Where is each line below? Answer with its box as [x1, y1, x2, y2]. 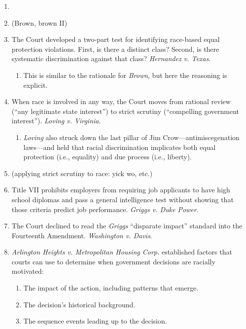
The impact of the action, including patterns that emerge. [23, 283, 199, 293]
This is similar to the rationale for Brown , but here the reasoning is [23, 70, 227, 80]
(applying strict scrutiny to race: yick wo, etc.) [11, 168, 153, 178]
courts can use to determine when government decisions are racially [11, 256, 215, 266]
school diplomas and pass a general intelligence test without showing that [11, 194, 234, 204]
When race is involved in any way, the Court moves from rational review [11, 96, 231, 107]
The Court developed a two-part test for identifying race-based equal [11, 34, 220, 44]
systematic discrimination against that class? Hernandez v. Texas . [11, 53, 211, 64]
